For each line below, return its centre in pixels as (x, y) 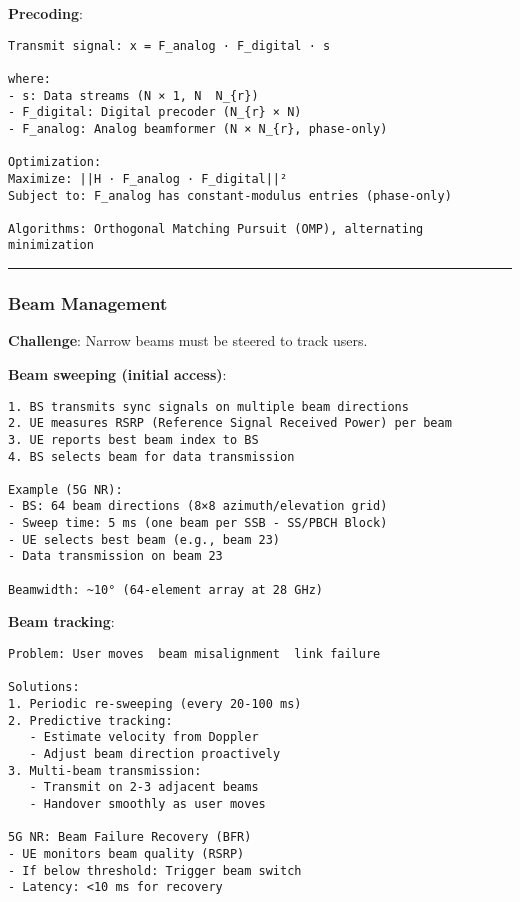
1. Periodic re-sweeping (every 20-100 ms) (155, 703)
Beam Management (88, 303)
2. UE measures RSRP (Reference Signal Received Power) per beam (230, 423)
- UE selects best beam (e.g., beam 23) (144, 539)
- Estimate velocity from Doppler (144, 737)
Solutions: (44, 687)
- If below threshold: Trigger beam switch (155, 870)
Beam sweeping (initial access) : (117, 373)
